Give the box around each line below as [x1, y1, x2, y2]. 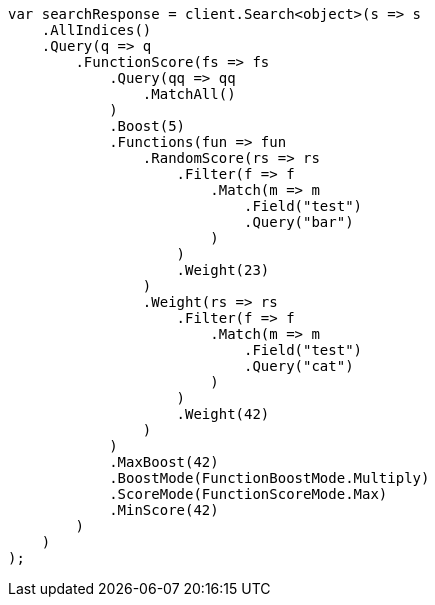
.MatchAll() [142, 86, 236, 102]
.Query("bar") [244, 214, 354, 230]
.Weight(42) [176, 406, 270, 422]
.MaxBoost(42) [109, 454, 219, 470]
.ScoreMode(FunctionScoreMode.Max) [109, 486, 388, 502]
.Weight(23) [176, 262, 270, 278]
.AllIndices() [41, 22, 152, 38]
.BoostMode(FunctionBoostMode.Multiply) [109, 470, 430, 486]
